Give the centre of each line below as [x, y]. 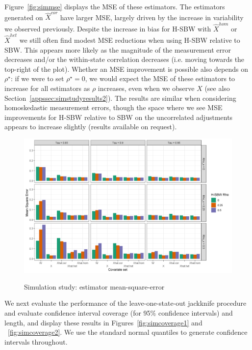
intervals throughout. [36, 341]
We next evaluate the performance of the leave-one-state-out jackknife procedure [126, 303]
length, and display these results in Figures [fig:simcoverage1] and [103, 322]
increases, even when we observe [146, 88]
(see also [217, 88]
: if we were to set [37, 78]
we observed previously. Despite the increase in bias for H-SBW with [108, 28]
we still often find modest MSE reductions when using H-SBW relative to [130, 40]
